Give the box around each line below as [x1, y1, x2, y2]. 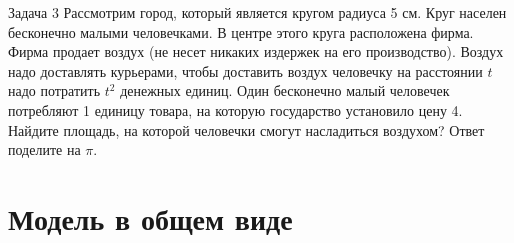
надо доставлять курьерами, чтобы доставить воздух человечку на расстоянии [8, 60, 483, 81]
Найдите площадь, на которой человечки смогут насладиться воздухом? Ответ [8, 119, 485, 140]
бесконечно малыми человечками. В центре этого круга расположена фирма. [8, 21, 474, 42]
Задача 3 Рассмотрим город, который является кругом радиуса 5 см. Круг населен [8, 2, 507, 22]
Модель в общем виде [8, 197, 293, 238]
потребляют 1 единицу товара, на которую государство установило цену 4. [8, 99, 463, 120]
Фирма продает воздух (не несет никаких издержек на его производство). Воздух [8, 41, 504, 62]
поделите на [8, 139, 81, 160]
